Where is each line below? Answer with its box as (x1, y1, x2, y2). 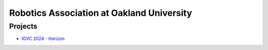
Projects (9, 22, 37, 31)
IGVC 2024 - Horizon (21, 36, 65, 42)
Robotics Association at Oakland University (9, 7, 192, 18)
